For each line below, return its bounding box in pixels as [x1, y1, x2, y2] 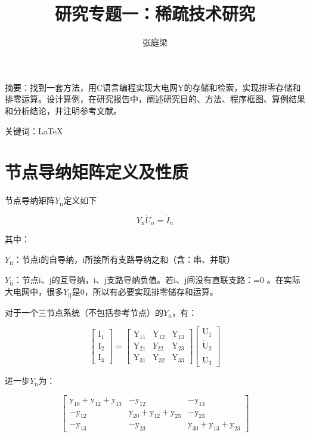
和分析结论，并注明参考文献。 [5, 104, 122, 116]
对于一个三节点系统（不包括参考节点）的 [5, 306, 163, 318]
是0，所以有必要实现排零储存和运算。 [72, 285, 218, 298]
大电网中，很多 [5, 285, 63, 298]
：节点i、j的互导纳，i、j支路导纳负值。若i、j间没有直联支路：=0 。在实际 [13, 273, 300, 285]
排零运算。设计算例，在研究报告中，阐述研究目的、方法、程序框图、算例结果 [5, 93, 305, 105]
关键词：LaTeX [5, 124, 63, 137]
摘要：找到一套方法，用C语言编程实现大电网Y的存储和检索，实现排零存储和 [5, 81, 301, 93]
